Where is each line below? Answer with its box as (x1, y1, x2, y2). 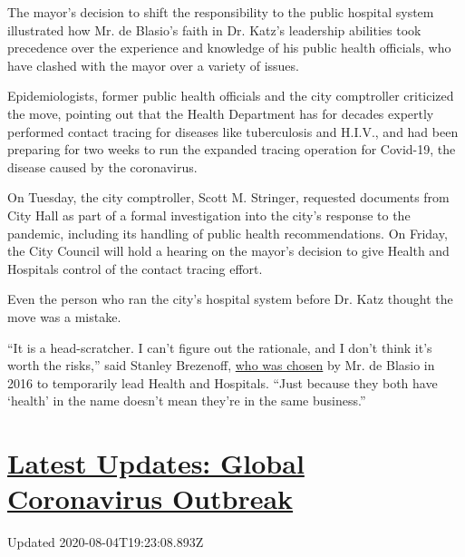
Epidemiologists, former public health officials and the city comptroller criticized (7, 86, 454, 105)
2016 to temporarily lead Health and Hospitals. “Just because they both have (7, 373, 438, 392)
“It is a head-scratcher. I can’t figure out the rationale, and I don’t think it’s (7, 337, 432, 357)
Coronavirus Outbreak (7, 480, 294, 517)
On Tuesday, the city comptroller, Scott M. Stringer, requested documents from (7, 188, 450, 207)
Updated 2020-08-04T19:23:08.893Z (7, 533, 204, 552)
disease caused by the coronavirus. (7, 157, 198, 176)
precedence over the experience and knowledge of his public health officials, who (7, 38, 451, 57)
